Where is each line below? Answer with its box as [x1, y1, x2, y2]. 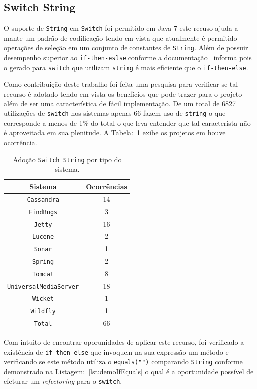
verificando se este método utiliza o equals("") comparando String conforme [4, 356, 243, 367]
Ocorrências [86, 181, 127, 191]
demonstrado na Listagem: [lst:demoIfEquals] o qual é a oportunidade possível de [4, 366, 254, 376]
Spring [32, 258, 54, 266]
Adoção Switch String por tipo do [13, 154, 122, 164]
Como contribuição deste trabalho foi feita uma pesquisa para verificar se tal [4, 79, 238, 89]
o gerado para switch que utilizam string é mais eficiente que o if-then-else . [4, 62, 248, 72]
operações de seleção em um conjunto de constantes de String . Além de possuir [4, 42, 248, 53]
